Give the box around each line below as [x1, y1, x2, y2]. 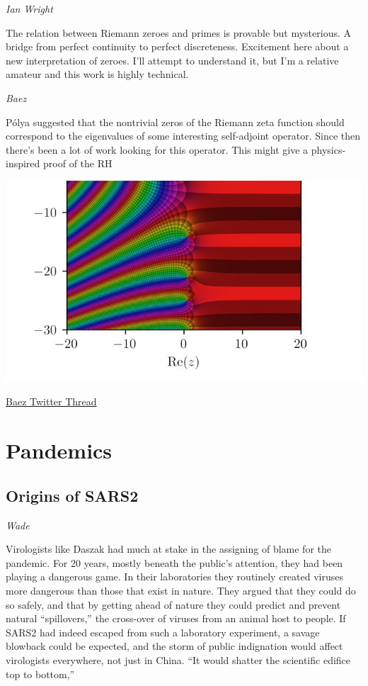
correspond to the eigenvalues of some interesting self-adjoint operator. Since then [6, 128, 361, 143]
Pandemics [6, 436, 113, 465]
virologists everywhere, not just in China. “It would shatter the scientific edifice [6, 652, 351, 667]
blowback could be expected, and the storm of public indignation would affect [6, 639, 343, 653]
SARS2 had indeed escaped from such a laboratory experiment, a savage [6, 624, 320, 639]
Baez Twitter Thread [6, 394, 97, 409]
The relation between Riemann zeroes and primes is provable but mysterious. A [6, 25, 352, 40]
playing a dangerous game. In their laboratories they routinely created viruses [6, 569, 343, 584]
